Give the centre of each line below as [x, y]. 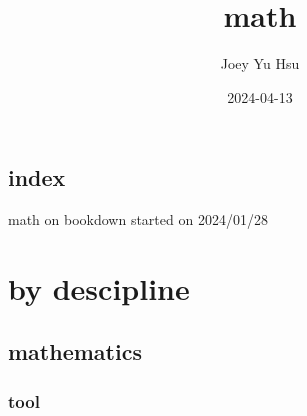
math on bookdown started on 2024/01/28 [138, 219]
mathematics [75, 351]
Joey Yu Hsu [260, 63]
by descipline [99, 287]
